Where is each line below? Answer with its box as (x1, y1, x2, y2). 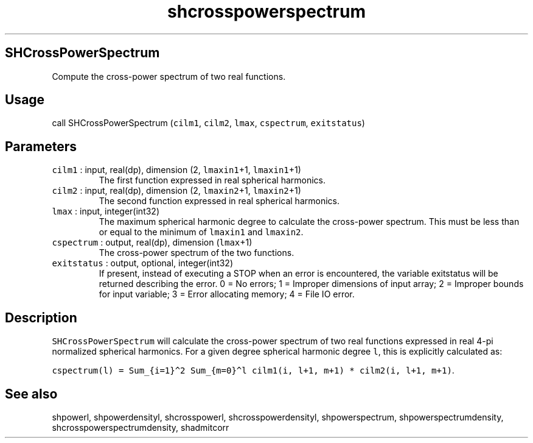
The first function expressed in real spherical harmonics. (99, 175, 326, 186)
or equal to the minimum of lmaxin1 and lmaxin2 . (99, 227, 304, 238)
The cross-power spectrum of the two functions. (99, 247, 294, 258)
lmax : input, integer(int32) (52, 206, 160, 217)
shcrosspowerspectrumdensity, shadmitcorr (52, 422, 229, 433)
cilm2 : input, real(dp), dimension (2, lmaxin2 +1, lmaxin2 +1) (52, 185, 301, 196)
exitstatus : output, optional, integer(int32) (52, 258, 234, 269)
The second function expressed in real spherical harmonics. (99, 196, 340, 207)
